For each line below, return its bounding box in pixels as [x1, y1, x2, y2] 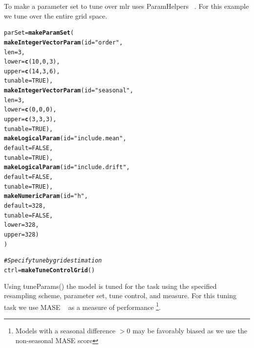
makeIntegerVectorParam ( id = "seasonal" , [4, 87, 133, 94]
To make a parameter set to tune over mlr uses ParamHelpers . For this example [4, 1, 249, 11]
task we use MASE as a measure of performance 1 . [4, 300, 161, 312]
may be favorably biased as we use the [132, 326, 247, 336]
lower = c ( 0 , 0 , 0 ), [4, 106, 57, 113]
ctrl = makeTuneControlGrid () [4, 266, 95, 274]
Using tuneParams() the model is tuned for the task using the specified [4, 281, 217, 291]
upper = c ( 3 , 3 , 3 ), [4, 116, 57, 123]
